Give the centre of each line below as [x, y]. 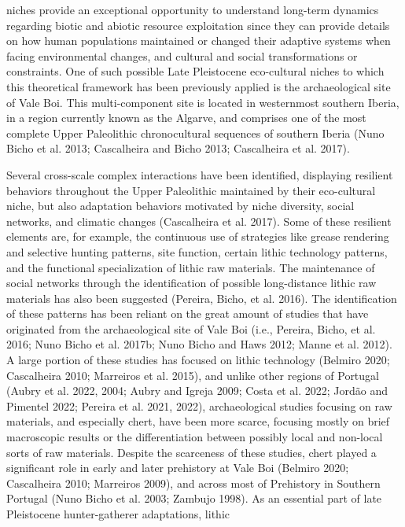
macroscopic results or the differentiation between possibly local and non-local [195, 437]
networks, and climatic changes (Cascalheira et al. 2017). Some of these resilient [199, 221]
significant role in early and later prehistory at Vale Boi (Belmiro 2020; [178, 468]
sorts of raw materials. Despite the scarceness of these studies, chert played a [191, 452]
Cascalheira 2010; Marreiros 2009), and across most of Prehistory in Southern [193, 483]
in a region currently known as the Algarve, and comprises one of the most [186, 118]
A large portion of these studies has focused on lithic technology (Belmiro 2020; [198, 360]
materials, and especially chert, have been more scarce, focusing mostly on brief [198, 421]
